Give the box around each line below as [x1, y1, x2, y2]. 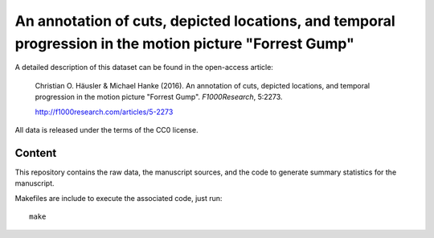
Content [14, 146, 57, 160]
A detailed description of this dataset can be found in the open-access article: [14, 63, 273, 72]
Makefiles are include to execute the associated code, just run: [14, 193, 223, 203]
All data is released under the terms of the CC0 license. [14, 125, 199, 134]
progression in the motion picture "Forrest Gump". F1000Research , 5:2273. [35, 92, 283, 102]
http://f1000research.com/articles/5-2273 [35, 107, 174, 117]
